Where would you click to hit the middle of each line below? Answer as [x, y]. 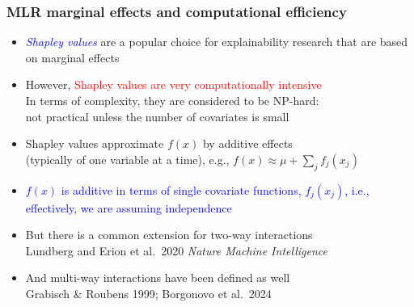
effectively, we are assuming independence [129, 207]
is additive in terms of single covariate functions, [181, 189]
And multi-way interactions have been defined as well [158, 278]
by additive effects [247, 143]
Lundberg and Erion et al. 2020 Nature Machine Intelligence [176, 250]
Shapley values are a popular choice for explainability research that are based [217, 42]
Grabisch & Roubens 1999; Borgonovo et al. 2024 [148, 293]
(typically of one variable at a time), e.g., [127, 159]
